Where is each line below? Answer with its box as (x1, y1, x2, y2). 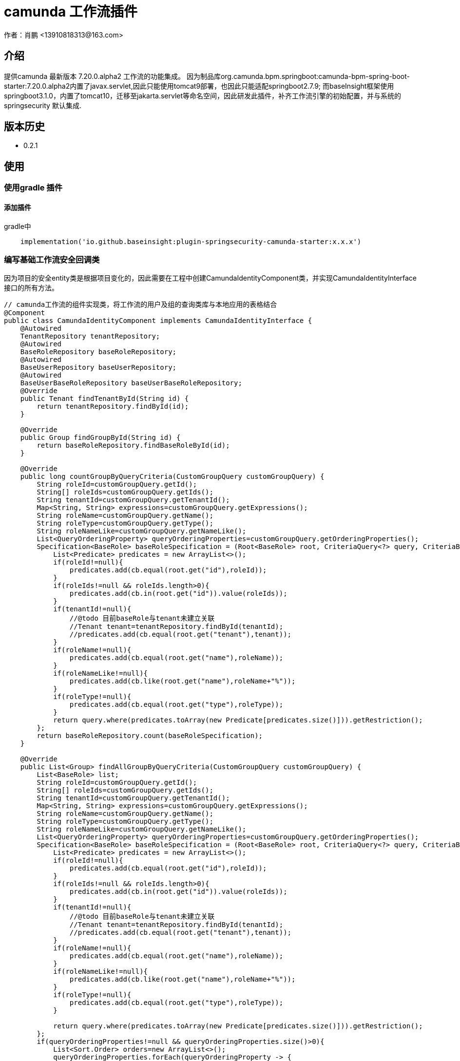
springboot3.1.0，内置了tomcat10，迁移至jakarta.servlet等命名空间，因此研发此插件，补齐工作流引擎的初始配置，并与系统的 (4, 91, 402, 100)
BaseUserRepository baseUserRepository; (20, 363, 177, 372)
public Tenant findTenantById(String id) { (20, 395, 189, 403)
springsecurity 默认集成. (4, 101, 81, 110)
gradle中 (4, 222, 31, 230)
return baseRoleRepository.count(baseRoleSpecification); (37, 732, 263, 740)
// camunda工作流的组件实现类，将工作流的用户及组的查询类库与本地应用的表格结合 (4, 301, 277, 309)
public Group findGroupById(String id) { (20, 434, 181, 442)
